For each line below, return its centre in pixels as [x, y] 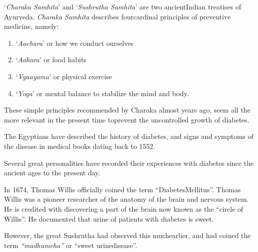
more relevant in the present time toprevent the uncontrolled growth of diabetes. [127, 119]
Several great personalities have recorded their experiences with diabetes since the [129, 163]
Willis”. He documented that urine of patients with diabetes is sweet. [109, 218]
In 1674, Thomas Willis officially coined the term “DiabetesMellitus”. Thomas [123, 189]
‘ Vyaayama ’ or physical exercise [64, 76]
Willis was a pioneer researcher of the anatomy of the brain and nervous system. [127, 199]
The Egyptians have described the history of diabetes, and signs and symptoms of [129, 136]
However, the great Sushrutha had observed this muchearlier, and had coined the [128, 235]
